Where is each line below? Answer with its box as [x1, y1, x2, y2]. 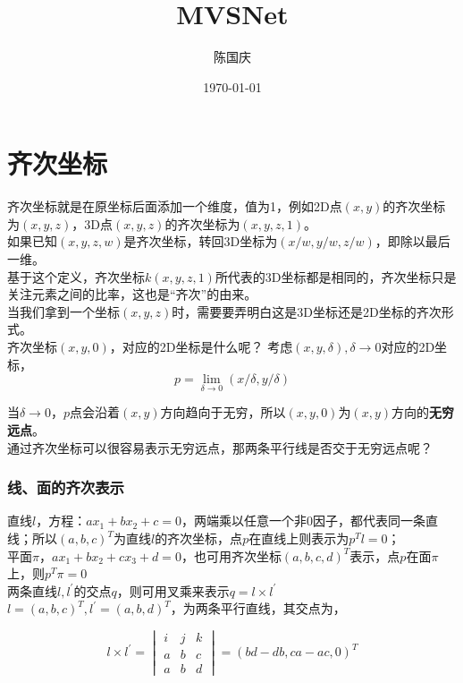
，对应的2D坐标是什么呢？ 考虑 [109, 337, 293, 355]
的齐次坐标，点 [155, 529, 243, 547]
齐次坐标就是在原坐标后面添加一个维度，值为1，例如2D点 [7, 197, 342, 216]
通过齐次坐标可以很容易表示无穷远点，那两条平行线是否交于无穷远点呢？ [7, 438, 433, 457]
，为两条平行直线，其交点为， [170, 599, 346, 618]
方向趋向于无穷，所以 [160, 403, 286, 422]
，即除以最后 [375, 232, 450, 251]
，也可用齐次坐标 [181, 546, 282, 565]
